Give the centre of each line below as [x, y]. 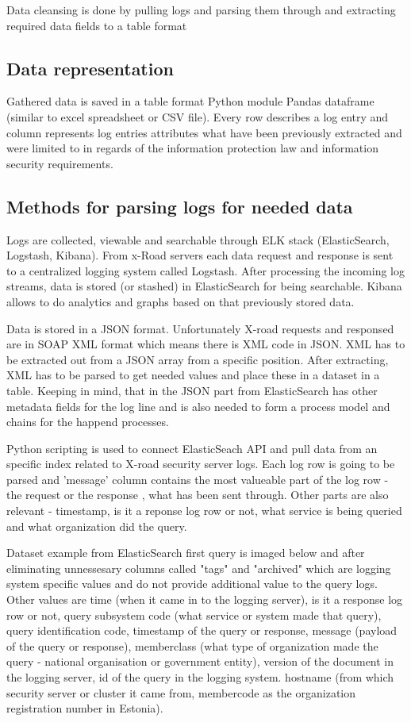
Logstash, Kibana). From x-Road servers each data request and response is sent [200, 255]
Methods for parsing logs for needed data [180, 206]
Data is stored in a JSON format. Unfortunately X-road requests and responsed [200, 328]
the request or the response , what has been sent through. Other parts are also [198, 495]
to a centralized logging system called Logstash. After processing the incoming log [206, 270]
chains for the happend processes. [88, 422]
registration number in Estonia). [85, 708]
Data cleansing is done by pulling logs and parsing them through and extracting [201, 10]
